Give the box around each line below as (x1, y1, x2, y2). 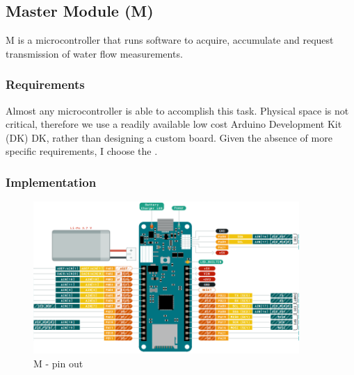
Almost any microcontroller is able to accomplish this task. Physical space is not (6, 103, 349, 117)
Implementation (6, 173, 97, 190)
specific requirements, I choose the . (6, 144, 158, 158)
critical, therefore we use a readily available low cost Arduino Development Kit (6, 117, 342, 131)
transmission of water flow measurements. (6, 46, 183, 60)
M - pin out (33, 356, 83, 371)
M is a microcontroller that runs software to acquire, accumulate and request (6, 33, 334, 47)
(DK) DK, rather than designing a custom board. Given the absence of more (6, 130, 332, 144)
